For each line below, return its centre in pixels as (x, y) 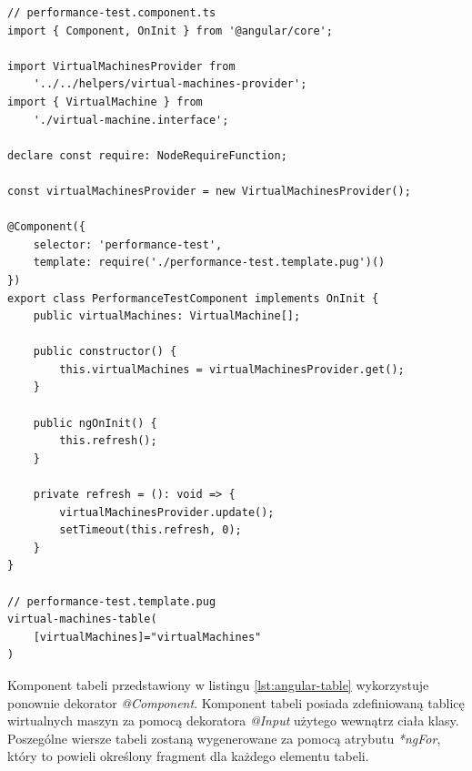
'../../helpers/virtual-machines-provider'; (170, 84)
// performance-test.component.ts (112, 13)
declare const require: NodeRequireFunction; (147, 155)
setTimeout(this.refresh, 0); (151, 530)
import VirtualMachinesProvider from (121, 66)
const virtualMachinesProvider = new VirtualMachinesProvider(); (209, 191)
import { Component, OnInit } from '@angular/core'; (170, 30)
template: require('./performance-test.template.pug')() (209, 263)
